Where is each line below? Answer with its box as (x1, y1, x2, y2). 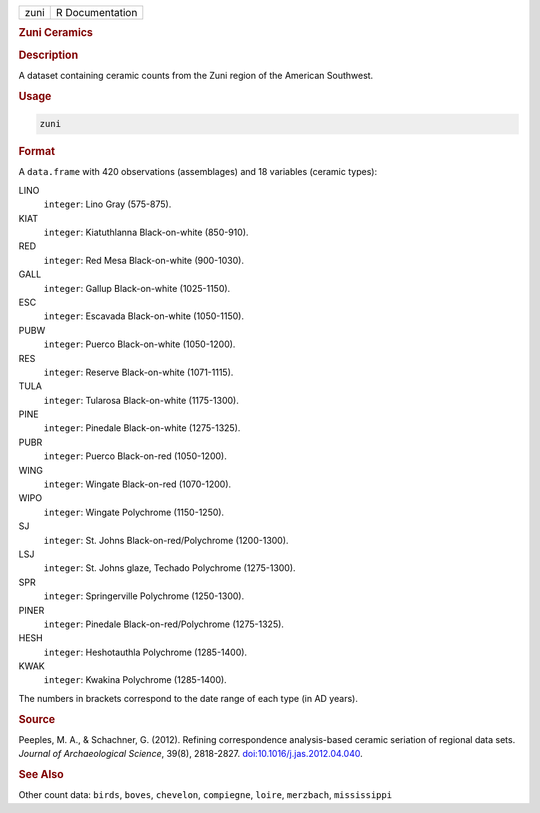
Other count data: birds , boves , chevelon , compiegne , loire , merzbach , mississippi (18, 789, 393, 801)
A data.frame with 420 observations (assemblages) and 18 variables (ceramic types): (18, 166, 378, 178)
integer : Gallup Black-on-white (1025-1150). (43, 282, 231, 294)
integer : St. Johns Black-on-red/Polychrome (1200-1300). (43, 534, 289, 546)
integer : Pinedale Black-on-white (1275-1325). (43, 422, 241, 434)
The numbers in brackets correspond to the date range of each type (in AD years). (18, 692, 359, 704)
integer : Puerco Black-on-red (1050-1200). (43, 450, 227, 462)
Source (18, 712, 56, 726)
